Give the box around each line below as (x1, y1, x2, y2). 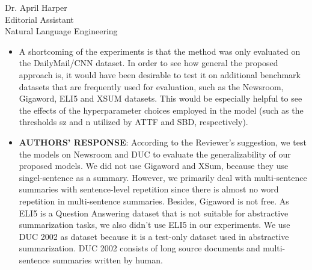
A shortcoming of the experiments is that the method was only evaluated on (19, 44, 301, 57)
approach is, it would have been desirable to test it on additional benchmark (19, 68, 301, 81)
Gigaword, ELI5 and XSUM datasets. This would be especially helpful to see (19, 92, 302, 105)
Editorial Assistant (5, 13, 74, 25)
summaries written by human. (52, 253, 163, 266)
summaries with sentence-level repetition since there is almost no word (19, 183, 279, 195)
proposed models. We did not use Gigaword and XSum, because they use (19, 159, 289, 172)
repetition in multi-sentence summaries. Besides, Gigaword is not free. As (19, 194, 289, 207)
